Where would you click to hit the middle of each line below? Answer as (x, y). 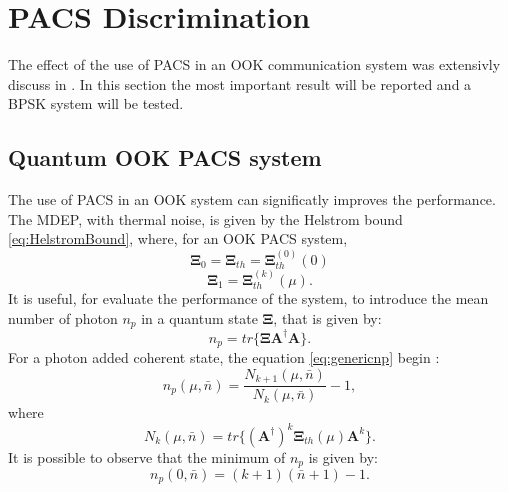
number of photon (63, 317)
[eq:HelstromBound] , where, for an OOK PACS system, (178, 238)
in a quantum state (199, 317)
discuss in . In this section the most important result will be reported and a (240, 83)
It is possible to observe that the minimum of (147, 456)
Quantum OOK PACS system (165, 157)
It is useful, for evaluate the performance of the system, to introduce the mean (248, 298)
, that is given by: (327, 317)
